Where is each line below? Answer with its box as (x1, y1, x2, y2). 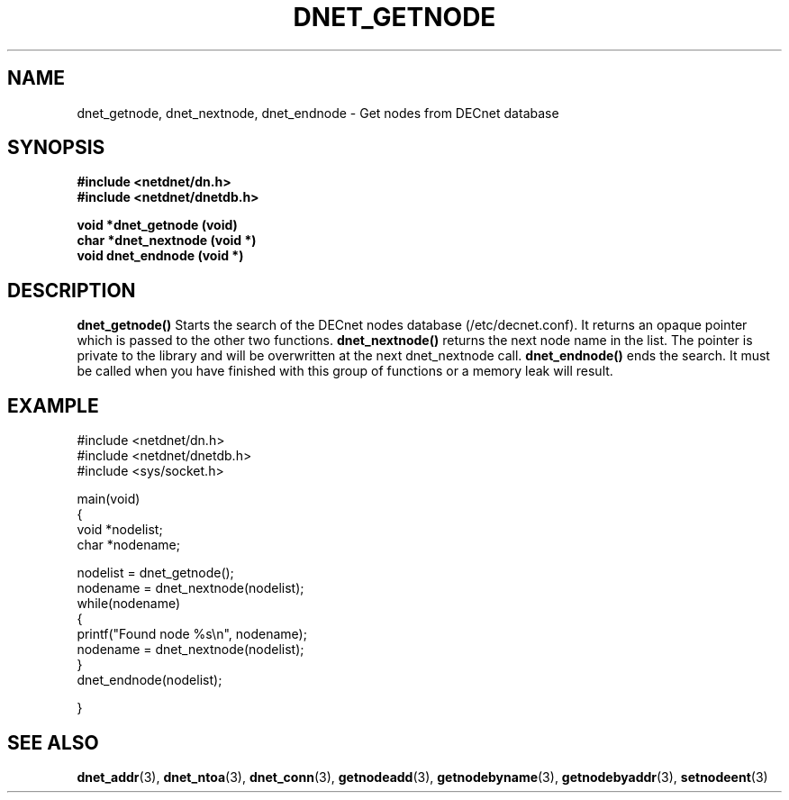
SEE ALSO (7, 731, 99, 754)
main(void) (77, 491, 141, 507)
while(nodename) (77, 595, 181, 612)
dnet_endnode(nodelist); (77, 672, 222, 688)
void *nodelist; (77, 522, 163, 538)
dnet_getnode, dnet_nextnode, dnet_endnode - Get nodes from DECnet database (77, 105, 559, 121)
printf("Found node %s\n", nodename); (77, 626, 307, 642)
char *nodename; (77, 537, 180, 553)
